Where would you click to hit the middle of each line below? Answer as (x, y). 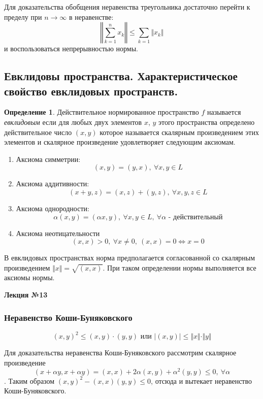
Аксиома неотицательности (58, 233)
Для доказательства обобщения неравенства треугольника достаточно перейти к (127, 7)
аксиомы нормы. (29, 277)
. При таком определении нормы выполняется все (179, 267)
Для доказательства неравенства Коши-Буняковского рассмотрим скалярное (120, 353)
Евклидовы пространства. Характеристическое (121, 76)
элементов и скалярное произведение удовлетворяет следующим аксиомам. (120, 142)
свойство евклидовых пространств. (91, 91)
